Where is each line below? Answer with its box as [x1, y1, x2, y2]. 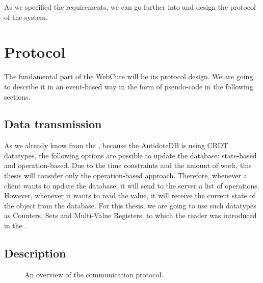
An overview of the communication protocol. [24, 269, 164, 279]
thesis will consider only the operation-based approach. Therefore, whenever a [4, 170, 247, 181]
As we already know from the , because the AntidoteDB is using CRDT [4, 140, 228, 151]
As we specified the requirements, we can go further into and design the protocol [4, 2, 256, 12]
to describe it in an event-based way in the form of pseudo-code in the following [4, 81, 253, 91]
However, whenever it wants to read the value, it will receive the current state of [4, 190, 255, 201]
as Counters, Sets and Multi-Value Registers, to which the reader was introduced [4, 210, 257, 221]
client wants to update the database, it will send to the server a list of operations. [4, 180, 259, 191]
